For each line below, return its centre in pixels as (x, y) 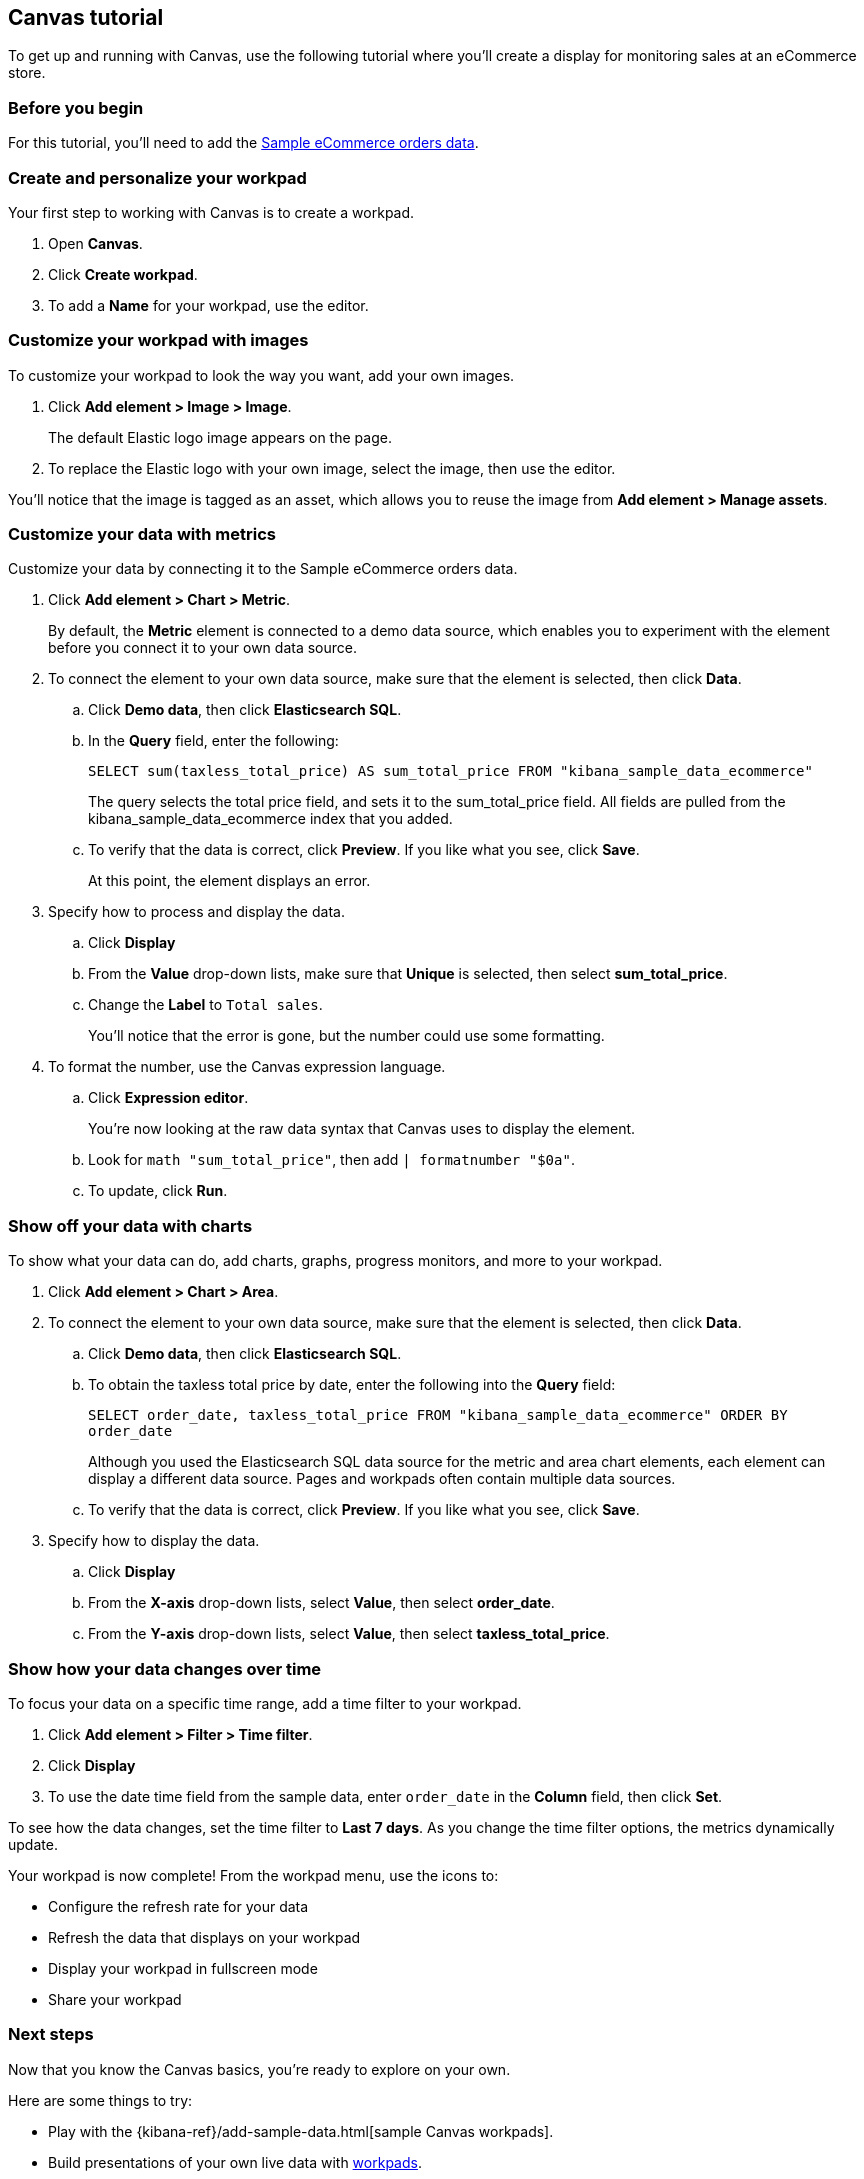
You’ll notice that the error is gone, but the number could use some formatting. (346, 1036)
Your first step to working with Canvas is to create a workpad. (211, 212)
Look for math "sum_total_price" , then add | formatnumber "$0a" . (331, 1160)
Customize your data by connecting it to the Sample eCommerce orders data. (263, 569)
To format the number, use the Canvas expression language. (247, 1067)
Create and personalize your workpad (157, 177)
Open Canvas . (95, 243)
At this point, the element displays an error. (229, 881)
